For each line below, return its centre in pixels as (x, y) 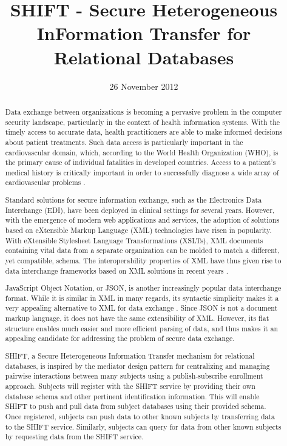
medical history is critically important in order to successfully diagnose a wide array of (142, 172)
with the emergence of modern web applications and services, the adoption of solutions (142, 220)
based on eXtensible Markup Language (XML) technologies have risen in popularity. (138, 230)
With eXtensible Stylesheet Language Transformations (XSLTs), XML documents (134, 240)
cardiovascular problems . (45, 182)
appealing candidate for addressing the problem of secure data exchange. (120, 338)
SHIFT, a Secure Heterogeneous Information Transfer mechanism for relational (130, 356)
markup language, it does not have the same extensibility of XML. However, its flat (137, 318)
